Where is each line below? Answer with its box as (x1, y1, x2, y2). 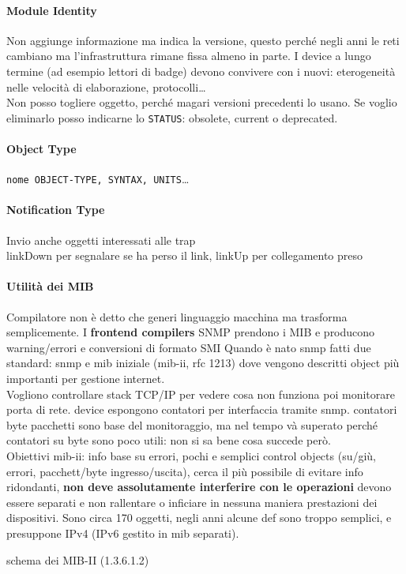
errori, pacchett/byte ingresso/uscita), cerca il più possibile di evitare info (6, 463, 363, 479)
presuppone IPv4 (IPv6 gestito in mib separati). (6, 524, 239, 541)
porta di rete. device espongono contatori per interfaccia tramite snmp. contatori (6, 401, 397, 418)
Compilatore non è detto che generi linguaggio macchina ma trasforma (6, 308, 348, 325)
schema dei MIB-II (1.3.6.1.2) (6, 551, 149, 568)
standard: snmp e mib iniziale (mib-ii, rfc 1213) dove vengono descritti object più (6, 355, 400, 371)
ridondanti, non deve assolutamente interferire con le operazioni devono (6, 478, 392, 495)
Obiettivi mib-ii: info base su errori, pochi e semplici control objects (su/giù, (6, 448, 377, 463)
